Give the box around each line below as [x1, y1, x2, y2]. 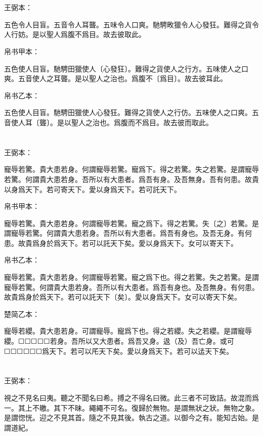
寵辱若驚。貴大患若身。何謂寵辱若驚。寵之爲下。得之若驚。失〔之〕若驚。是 [4, 217, 259, 228]
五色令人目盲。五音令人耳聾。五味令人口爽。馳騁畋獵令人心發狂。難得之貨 [4, 19, 252, 29]
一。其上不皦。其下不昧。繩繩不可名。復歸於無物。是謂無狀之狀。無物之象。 [4, 402, 259, 413]
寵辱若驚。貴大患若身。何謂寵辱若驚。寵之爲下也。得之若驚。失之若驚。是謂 [4, 272, 259, 282]
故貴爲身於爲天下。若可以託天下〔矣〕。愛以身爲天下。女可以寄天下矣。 [4, 292, 241, 302]
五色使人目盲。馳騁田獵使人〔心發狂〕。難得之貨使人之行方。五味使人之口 [4, 63, 248, 74]
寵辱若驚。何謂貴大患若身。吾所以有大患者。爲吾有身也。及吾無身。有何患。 [4, 281, 259, 292]
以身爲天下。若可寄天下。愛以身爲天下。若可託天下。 [4, 184, 181, 194]
